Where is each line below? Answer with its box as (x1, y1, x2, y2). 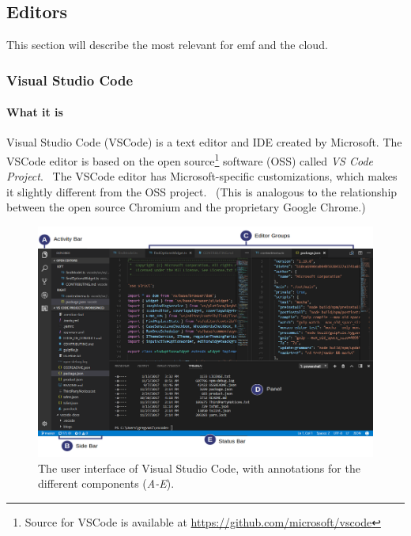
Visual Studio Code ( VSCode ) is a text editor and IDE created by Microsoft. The (6, 134, 402, 150)
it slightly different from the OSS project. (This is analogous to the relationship (6, 183, 398, 200)
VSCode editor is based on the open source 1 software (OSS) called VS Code (6, 150, 374, 169)
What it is (6, 104, 63, 120)
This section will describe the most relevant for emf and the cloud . (6, 36, 328, 53)
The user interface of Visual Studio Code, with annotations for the (38, 459, 360, 476)
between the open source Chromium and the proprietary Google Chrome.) (6, 199, 366, 215)
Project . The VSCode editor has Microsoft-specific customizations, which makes (6, 168, 398, 184)
